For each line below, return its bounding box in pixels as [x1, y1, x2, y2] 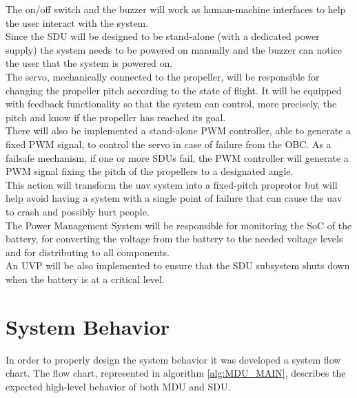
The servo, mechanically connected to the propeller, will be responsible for [6, 69, 320, 83]
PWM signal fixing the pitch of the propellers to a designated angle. [6, 164, 294, 178]
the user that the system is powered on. [6, 56, 173, 70]
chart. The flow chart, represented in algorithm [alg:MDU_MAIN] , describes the [6, 366, 346, 380]
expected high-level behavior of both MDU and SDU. [6, 379, 231, 393]
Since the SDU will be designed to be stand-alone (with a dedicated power [6, 29, 320, 43]
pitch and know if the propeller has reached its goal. [6, 109, 226, 124]
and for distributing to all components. [6, 244, 170, 259]
